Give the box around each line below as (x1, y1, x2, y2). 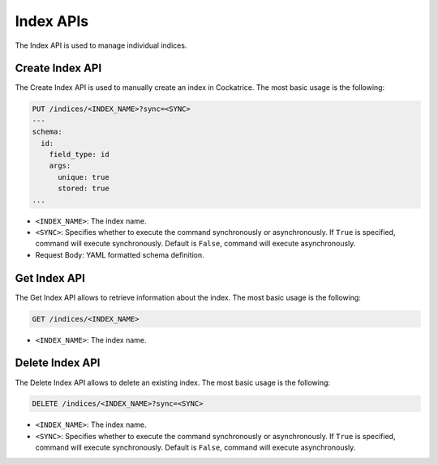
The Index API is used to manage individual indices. (15, 41, 187, 50)
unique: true (58, 173, 109, 181)
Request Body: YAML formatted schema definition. (35, 250, 204, 259)
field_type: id (49, 150, 109, 159)
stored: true (58, 184, 109, 194)
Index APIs (15, 12, 89, 30)
